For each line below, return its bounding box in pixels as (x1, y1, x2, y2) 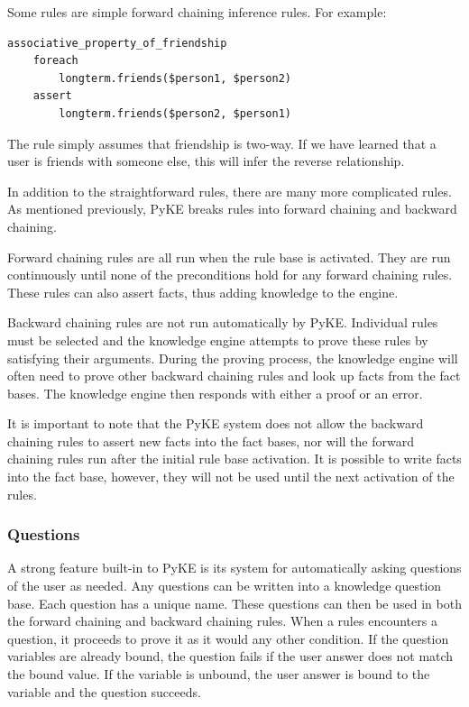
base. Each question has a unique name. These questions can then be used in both (7, 593, 462, 612)
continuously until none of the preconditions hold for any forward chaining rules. (7, 265, 453, 284)
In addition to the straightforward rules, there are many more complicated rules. (7, 181, 452, 200)
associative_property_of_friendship (7, 36, 227, 50)
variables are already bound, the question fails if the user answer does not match (7, 647, 454, 666)
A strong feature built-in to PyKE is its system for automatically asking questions (7, 558, 462, 577)
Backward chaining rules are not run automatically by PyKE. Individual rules (7, 313, 438, 332)
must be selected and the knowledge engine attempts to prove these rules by (7, 330, 428, 349)
